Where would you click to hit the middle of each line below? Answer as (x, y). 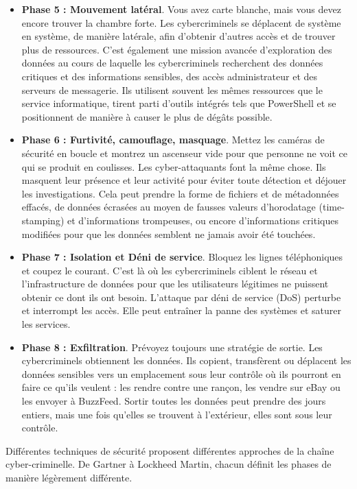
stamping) (43, 220)
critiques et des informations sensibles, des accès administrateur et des (170, 76)
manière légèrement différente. (69, 477)
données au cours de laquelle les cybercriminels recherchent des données (172, 63)
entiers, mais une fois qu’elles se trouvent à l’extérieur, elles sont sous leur (177, 414)
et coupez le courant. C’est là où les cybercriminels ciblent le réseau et (170, 270)
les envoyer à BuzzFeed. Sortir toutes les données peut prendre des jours (174, 401)
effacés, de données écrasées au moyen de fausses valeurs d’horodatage (169, 207)
